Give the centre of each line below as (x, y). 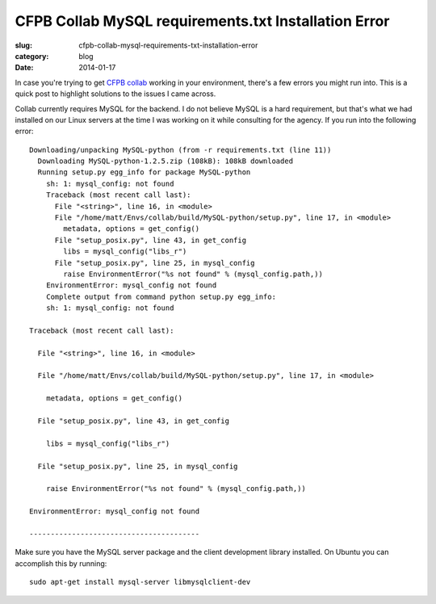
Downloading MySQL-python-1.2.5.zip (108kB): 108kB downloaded (166, 161)
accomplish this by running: (61, 563)
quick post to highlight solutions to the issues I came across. (115, 94)
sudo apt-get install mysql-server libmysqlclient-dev (140, 582)
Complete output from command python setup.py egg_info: (161, 296)
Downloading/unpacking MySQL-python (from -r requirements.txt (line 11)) (180, 150)
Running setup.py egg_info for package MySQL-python (144, 172)
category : (32, 56)
